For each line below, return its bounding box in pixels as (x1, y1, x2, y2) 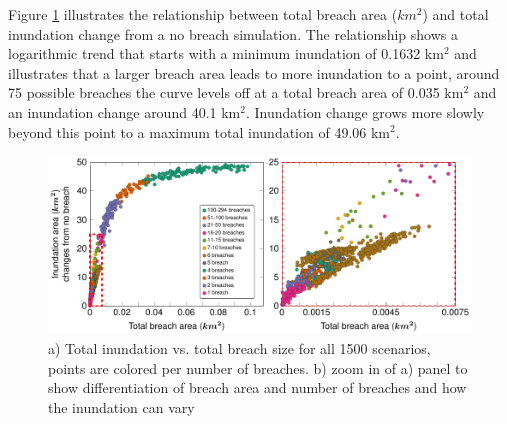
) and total (422, 4, 489, 24)
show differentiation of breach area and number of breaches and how (48, 377, 467, 398)
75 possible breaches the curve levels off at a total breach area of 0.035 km (8, 82, 464, 103)
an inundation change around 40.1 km (8, 101, 241, 122)
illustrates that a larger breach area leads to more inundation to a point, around (8, 62, 500, 83)
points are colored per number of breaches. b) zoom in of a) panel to (48, 357, 468, 378)
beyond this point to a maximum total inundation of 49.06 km (8, 121, 391, 142)
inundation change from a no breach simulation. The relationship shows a (8, 23, 459, 44)
